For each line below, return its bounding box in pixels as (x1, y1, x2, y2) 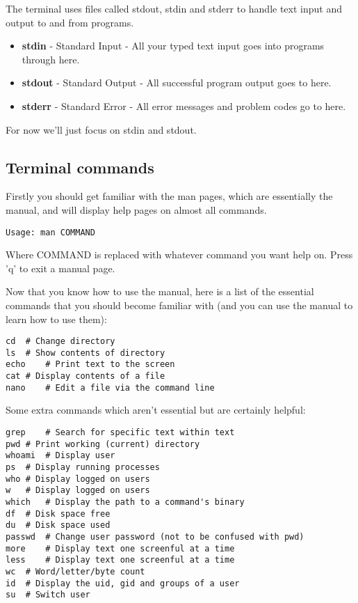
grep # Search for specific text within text (6, 428, 235, 438)
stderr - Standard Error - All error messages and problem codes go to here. (22, 98, 346, 113)
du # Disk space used (6, 520, 111, 531)
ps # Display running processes (6, 462, 160, 473)
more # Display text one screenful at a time (6, 543, 235, 554)
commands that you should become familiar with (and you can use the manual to (6, 297, 353, 312)
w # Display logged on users (6, 485, 150, 496)
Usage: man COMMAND (6, 227, 95, 237)
